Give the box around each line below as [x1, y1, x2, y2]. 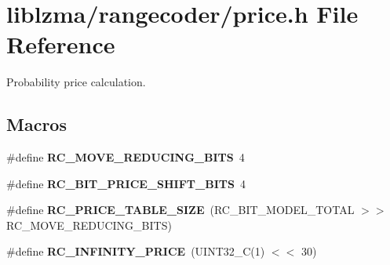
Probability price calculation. [6, 74, 146, 90]
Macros [6, 112, 67, 136]
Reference [6, 28, 115, 60]
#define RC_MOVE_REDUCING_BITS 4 [6, 149, 245, 165]
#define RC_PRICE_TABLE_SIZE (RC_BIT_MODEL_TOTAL [6, 201, 355, 218]
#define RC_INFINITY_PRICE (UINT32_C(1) [6, 243, 265, 260]
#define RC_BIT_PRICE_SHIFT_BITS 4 [6, 175, 246, 191]
